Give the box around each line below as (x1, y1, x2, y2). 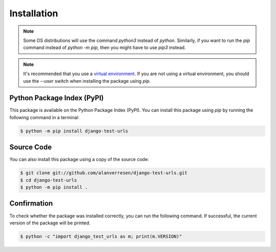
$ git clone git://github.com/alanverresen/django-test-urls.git (20, 170, 188, 176)
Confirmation (9, 199, 53, 208)
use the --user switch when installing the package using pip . (23, 78, 151, 84)
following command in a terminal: (9, 114, 79, 120)
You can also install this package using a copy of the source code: (9, 156, 149, 163)
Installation (9, 8, 58, 19)
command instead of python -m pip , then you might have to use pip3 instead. (23, 44, 186, 51)
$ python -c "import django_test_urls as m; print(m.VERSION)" (20, 233, 182, 239)
